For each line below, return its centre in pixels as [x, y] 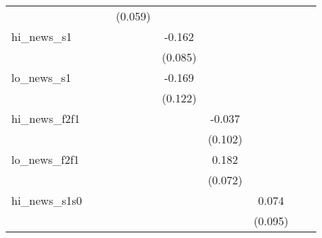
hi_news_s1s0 [47, 200]
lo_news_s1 [41, 77]
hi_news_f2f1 [46, 118]
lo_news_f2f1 [46, 159]
